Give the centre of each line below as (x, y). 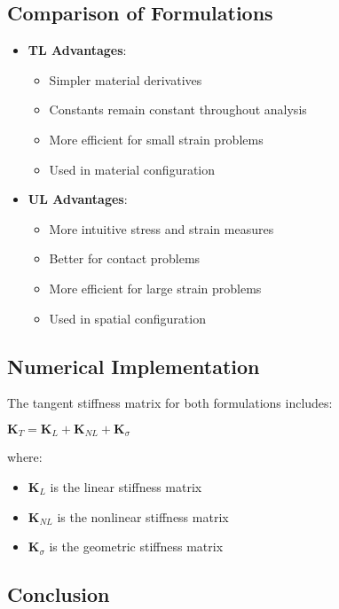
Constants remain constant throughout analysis (178, 109)
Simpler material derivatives (126, 79)
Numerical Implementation (134, 366)
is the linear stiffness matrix (126, 486)
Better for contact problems (125, 258)
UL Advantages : (78, 199)
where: (25, 457)
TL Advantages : (77, 50)
